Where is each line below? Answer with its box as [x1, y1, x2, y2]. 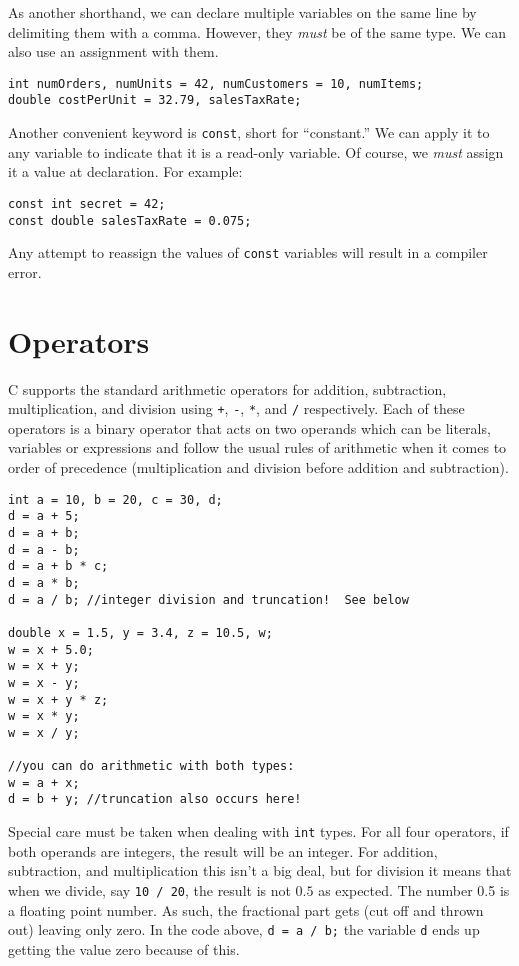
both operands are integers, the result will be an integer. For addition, [8, 840, 438, 861]
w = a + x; [8, 775, 80, 790]
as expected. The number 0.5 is [318, 879, 510, 900]
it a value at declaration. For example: [8, 161, 243, 182]
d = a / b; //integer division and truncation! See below [8, 592, 409, 607]
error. [8, 261, 42, 282]
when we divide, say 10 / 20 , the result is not [8, 879, 291, 900]
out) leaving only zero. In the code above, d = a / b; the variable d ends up [8, 919, 480, 940]
